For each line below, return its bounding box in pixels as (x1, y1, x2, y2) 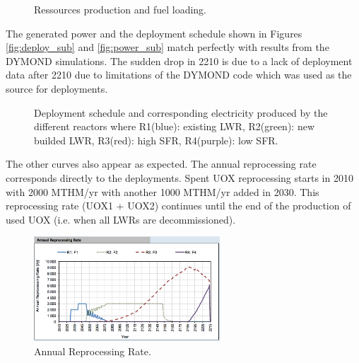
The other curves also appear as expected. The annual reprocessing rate (6, 156, 317, 171)
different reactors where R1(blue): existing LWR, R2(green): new (34, 119, 314, 134)
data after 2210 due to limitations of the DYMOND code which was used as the (6, 67, 352, 82)
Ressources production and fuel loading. (34, 2, 206, 16)
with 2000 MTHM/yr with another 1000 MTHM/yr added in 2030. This (6, 184, 319, 199)
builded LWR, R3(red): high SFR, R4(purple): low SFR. (34, 132, 278, 147)
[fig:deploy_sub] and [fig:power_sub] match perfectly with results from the (6, 40, 329, 54)
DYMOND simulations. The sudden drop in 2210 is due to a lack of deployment (6, 53, 353, 68)
